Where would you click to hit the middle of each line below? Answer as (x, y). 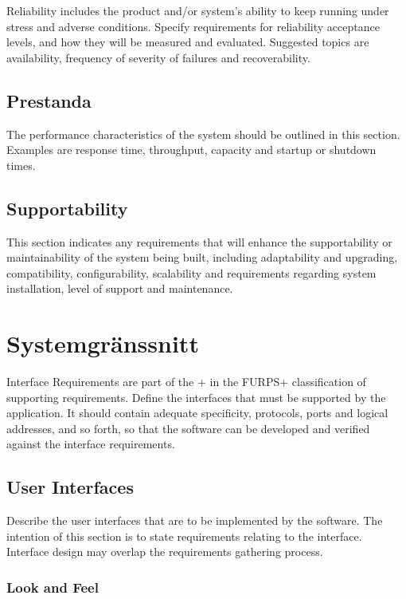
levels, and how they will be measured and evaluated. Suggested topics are (188, 42)
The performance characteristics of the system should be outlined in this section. (203, 134)
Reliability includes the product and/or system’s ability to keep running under (198, 10)
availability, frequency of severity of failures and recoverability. (158, 57)
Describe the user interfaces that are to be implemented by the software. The (195, 520)
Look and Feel (53, 587)
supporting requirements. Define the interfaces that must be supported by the (196, 397)
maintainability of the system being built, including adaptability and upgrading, (202, 257)
